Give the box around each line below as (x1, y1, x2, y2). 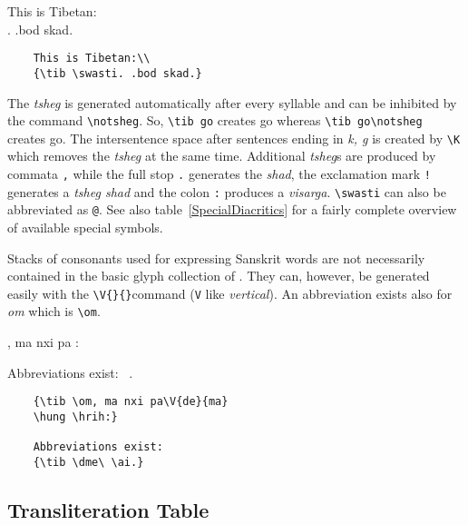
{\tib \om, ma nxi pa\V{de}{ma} (33, 395, 229, 409)
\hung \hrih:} (33, 410, 118, 423)
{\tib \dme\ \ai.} (33, 455, 144, 469)
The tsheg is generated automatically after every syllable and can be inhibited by (7, 93, 457, 112)
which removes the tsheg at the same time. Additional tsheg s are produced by (7, 146, 436, 165)
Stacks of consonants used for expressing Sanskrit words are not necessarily (7, 248, 425, 267)
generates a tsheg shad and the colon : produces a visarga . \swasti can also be (7, 182, 446, 201)
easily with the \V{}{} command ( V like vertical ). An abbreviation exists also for (7, 283, 453, 302)
